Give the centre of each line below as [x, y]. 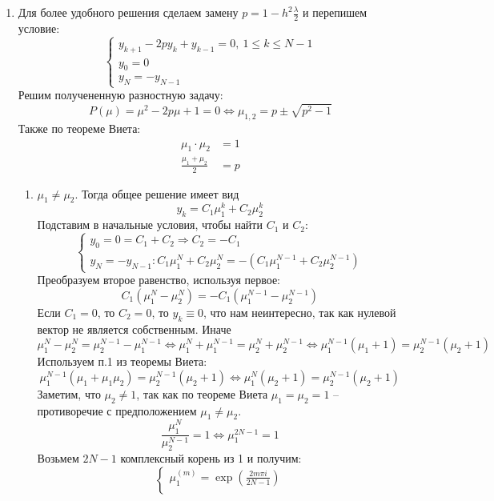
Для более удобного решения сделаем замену [128, 12]
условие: [39, 28]
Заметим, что [69, 393]
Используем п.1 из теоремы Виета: [122, 361]
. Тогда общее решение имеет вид [157, 193]
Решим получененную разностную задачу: [120, 95]
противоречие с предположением [117, 410]
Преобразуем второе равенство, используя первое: [159, 280]
